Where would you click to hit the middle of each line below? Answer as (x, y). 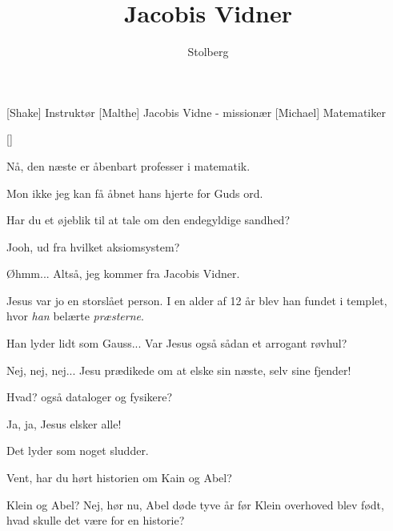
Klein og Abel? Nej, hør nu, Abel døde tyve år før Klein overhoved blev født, (195, 504)
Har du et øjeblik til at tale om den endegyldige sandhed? (148, 220)
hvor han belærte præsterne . (75, 316)
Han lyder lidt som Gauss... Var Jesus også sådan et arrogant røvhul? (177, 343)
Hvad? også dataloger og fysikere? (90, 397)
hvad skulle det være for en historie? (96, 520)
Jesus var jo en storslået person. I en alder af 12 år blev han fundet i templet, (197, 300)
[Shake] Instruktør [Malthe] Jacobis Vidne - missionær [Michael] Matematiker (196, 112)
